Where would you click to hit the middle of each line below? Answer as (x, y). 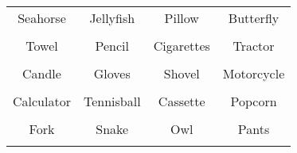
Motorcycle (254, 73)
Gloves (112, 73)
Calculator (42, 101)
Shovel (182, 73)
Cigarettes (182, 46)
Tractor (254, 46)
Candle (42, 73)
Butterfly (254, 18)
